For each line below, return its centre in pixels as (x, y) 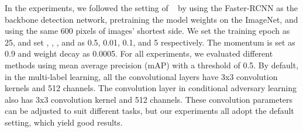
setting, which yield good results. (64, 122)
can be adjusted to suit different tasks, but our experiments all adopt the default (149, 111)
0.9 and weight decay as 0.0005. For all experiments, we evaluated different (139, 53)
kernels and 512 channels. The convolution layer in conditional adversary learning (151, 88)
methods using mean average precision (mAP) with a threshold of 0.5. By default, (152, 65)
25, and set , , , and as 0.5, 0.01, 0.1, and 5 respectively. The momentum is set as (150, 42)
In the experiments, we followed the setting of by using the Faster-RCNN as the (151, 8)
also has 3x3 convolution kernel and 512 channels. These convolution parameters (149, 99)
